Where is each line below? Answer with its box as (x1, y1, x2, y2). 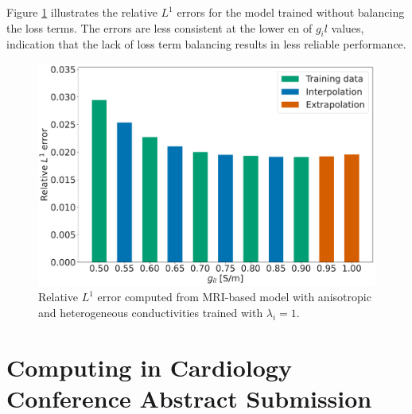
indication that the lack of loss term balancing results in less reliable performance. (6, 36, 406, 52)
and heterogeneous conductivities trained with (38, 304, 263, 320)
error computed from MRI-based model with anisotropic (97, 288, 371, 305)
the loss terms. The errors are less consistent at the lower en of (6, 19, 313, 36)
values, (331, 19, 364, 36)
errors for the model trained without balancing (177, 4, 405, 20)
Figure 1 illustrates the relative (6, 4, 157, 20)
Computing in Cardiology (6, 350, 292, 383)
